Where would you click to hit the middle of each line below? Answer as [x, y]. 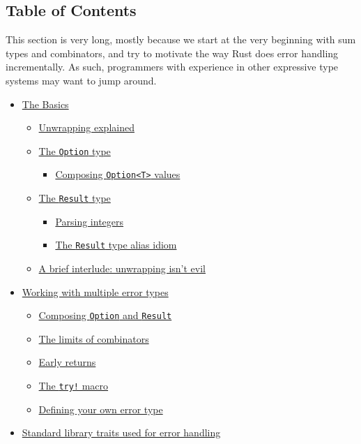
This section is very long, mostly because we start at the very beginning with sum [181, 39]
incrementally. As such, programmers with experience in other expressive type [172, 67]
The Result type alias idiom [116, 245]
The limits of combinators [94, 338]
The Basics [45, 104]
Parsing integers [90, 221]
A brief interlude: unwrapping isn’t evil [122, 268]
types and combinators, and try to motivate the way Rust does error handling [172, 53]
